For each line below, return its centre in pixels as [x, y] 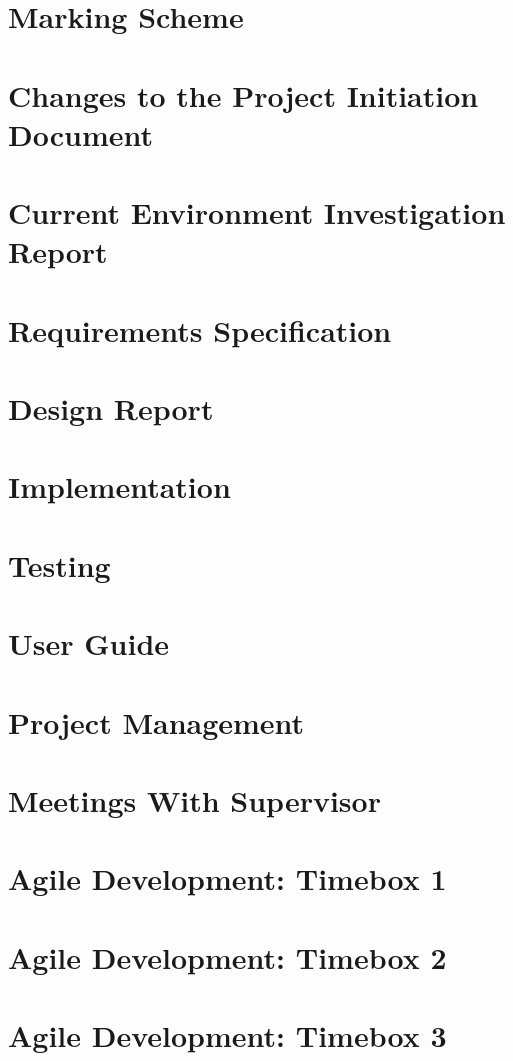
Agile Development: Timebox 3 [227, 1035]
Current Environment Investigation [257, 212]
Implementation [119, 486]
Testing [59, 564]
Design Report [111, 408]
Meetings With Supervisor [194, 799]
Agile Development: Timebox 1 [227, 878]
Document [80, 133]
